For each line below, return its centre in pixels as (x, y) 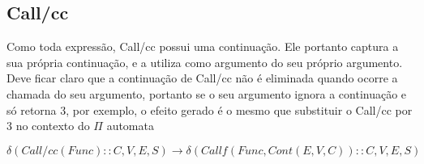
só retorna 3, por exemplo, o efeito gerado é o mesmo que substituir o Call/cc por (210, 109)
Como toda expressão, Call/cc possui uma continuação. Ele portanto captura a (203, 46)
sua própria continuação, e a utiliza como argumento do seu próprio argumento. (205, 62)
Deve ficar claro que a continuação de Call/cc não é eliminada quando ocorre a (202, 78)
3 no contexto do (48, 126)
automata (130, 126)
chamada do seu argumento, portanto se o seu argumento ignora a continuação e (207, 93)
